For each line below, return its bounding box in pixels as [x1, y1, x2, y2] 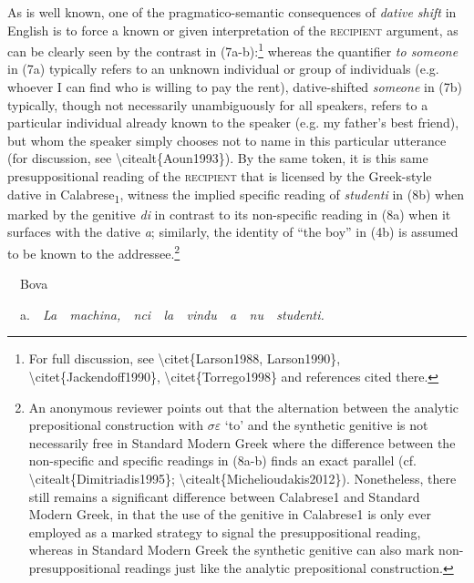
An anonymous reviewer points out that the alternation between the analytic [28, 397, 459, 416]
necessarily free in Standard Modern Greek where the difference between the [28, 433, 456, 452]
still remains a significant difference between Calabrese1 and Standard [28, 486, 420, 506]
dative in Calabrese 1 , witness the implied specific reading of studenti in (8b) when [7, 184, 464, 206]
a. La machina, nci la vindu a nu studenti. [19, 304, 325, 323]
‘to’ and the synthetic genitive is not [224, 415, 428, 435]
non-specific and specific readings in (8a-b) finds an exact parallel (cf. [28, 451, 417, 470]
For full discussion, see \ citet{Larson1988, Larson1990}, [28, 349, 341, 368]
